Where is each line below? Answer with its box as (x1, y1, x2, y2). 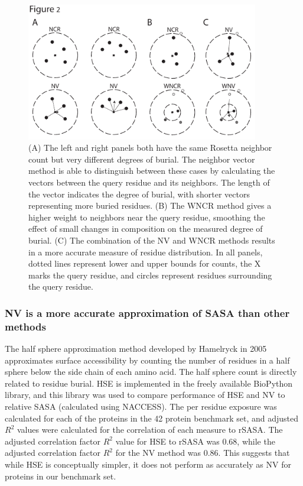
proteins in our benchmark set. (5, 469, 116, 482)
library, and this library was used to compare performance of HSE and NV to (5, 388, 285, 401)
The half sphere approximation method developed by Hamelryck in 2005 (5, 342, 267, 355)
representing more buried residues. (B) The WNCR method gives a (28, 199, 272, 212)
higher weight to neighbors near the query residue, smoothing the (28, 210, 265, 223)
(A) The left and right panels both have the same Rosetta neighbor (28, 141, 272, 154)
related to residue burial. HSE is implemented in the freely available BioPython (5, 377, 293, 389)
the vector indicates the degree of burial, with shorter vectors (28, 187, 250, 200)
